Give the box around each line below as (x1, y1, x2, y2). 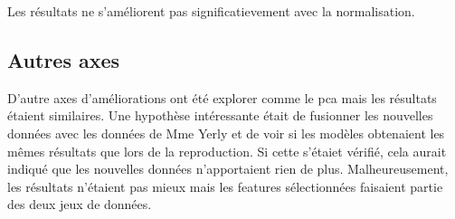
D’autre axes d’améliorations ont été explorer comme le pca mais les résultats (7, 88, 437, 107)
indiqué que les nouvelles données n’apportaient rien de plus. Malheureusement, (7, 159, 449, 178)
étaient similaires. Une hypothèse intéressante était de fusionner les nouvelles (7, 106, 433, 125)
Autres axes (7, 45, 120, 73)
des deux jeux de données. (7, 195, 152, 214)
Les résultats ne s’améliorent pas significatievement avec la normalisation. (7, 2, 415, 20)
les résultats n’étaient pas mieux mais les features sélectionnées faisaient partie (7, 176, 443, 195)
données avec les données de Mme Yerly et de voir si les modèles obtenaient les (7, 123, 445, 142)
